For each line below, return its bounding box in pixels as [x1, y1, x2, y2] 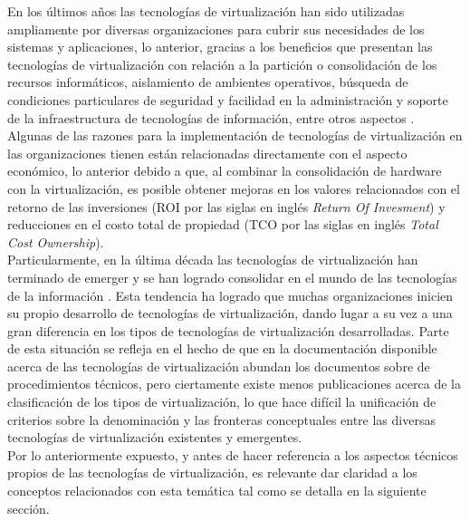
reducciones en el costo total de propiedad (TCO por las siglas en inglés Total [7, 215, 438, 234]
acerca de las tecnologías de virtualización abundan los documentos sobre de [7, 356, 430, 375]
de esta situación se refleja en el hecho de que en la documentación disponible [7, 339, 437, 358]
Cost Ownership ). [7, 232, 104, 251]
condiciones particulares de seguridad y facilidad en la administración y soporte [7, 90, 448, 109]
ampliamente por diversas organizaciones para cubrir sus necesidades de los [7, 19, 425, 38]
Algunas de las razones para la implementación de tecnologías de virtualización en [7, 126, 463, 145]
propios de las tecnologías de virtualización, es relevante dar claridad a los [7, 463, 417, 482]
